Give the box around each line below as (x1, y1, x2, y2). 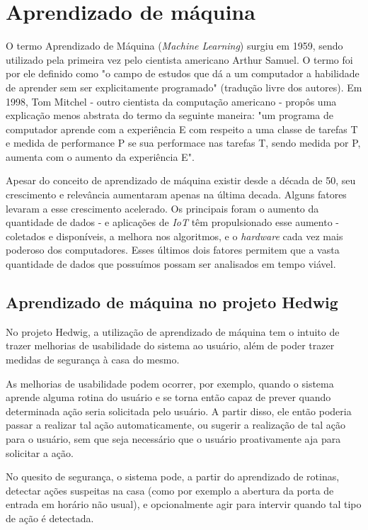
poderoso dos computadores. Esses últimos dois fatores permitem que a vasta (6, 242, 340, 257)
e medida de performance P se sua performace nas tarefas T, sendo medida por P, (6, 135, 361, 150)
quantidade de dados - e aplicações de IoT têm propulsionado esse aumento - (6, 215, 339, 230)
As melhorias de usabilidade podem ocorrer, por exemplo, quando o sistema (6, 376, 334, 390)
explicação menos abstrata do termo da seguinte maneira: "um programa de (6, 108, 333, 123)
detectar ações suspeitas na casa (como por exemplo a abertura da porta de (6, 483, 334, 497)
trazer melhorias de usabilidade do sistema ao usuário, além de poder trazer (6, 338, 335, 353)
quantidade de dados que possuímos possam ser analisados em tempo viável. (6, 256, 336, 271)
